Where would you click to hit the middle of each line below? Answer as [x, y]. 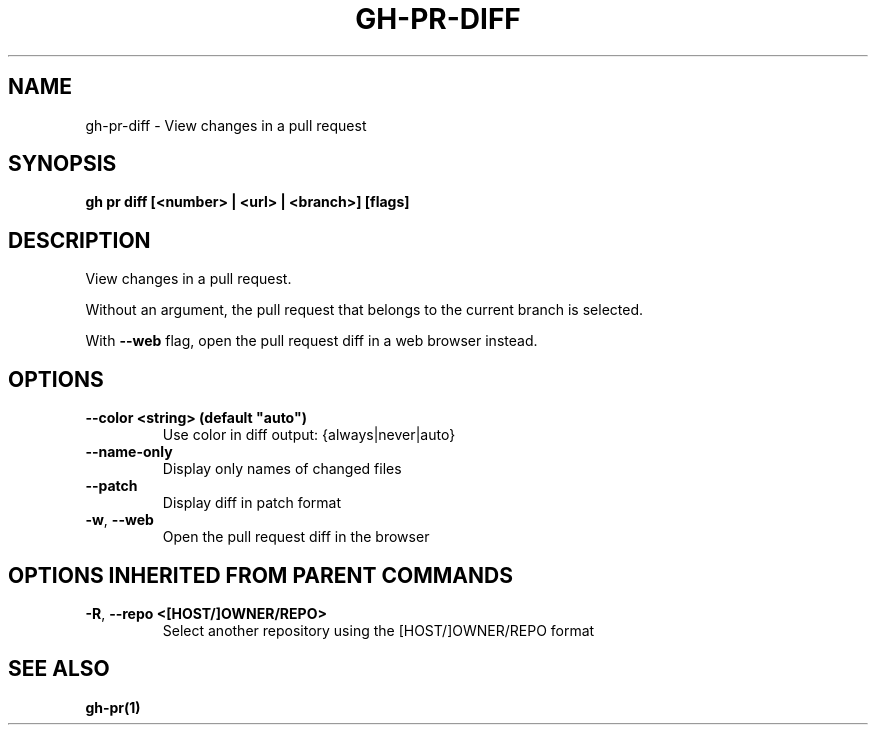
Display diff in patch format [252, 503]
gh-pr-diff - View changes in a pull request [226, 125]
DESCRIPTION [79, 240]
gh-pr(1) [113, 707]
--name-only [129, 452]
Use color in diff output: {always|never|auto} [309, 435]
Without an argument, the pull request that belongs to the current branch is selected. [364, 310]
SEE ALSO [59, 669]
